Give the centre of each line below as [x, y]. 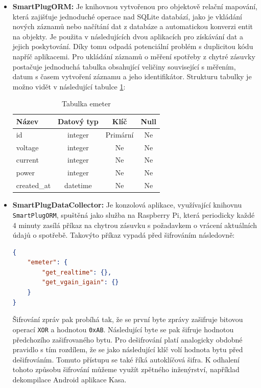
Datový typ [78, 121]
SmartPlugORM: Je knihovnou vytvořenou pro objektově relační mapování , [135, 6]
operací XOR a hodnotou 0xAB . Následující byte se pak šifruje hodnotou [123, 329]
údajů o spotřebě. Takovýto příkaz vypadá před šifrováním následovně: [124, 235]
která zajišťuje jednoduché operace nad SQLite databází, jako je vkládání [127, 16]
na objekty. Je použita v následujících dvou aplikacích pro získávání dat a [128, 36]
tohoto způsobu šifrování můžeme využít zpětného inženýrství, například [126, 369]
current [27, 160]
